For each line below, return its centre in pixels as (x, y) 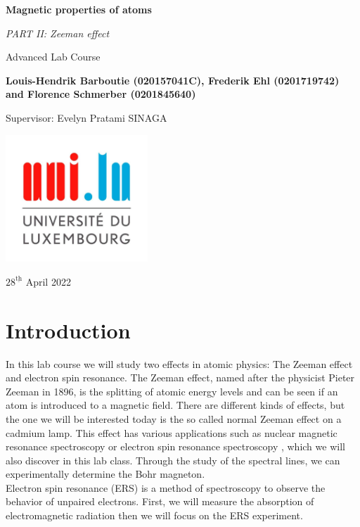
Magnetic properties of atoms (79, 9)
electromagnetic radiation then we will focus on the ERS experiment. (154, 515)
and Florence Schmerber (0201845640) (101, 94)
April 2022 (48, 281)
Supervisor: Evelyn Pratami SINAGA (86, 117)
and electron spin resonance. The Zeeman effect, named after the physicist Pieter (180, 377)
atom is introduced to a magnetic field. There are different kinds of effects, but (175, 405)
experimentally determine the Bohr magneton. (105, 474)
